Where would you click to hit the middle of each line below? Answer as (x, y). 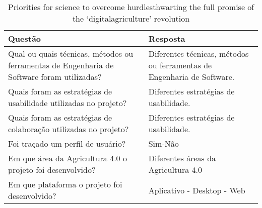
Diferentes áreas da (182, 158)
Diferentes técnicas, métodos (199, 54)
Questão (25, 38)
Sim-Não (163, 143)
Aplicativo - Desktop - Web (197, 190)
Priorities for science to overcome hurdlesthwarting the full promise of (131, 7)
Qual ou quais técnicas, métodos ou (71, 54)
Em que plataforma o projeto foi (65, 184)
